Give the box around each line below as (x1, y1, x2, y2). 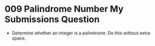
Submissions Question (4, 14, 100, 25)
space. (11, 35, 26, 41)
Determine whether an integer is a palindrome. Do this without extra (11, 30, 151, 36)
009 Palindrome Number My (4, 3, 124, 15)
